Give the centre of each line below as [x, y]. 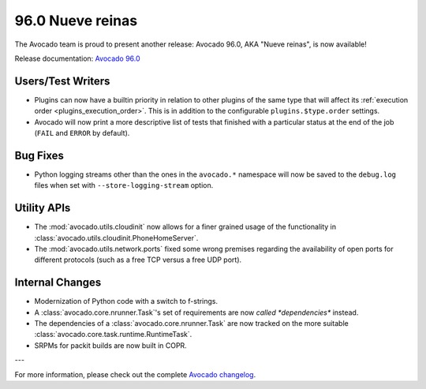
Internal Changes [58, 283]
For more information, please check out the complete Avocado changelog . [135, 374]
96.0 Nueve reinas [76, 21]
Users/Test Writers [62, 81]
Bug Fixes [39, 155]
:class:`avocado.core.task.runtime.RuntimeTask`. [113, 335]
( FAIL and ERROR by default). [82, 133]
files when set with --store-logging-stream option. [124, 185]
